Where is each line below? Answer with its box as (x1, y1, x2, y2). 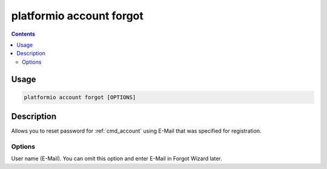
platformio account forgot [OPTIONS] (24, 94, 136, 101)
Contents (11, 30, 36, 38)
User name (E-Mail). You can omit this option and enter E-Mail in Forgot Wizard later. (11, 155, 222, 162)
